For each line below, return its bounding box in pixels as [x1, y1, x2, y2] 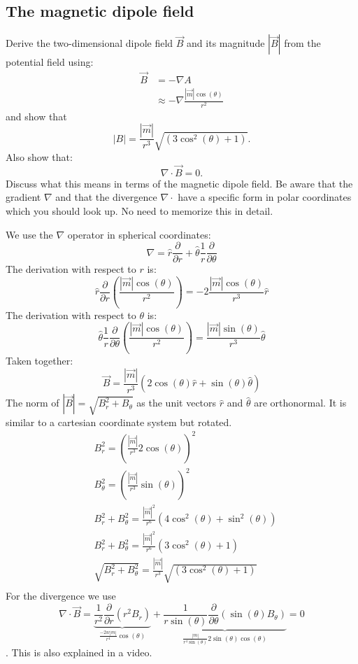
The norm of [6, 395, 59, 410]
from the [284, 36, 321, 50]
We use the [6, 227, 53, 241]
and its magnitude [187, 36, 265, 50]
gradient [6, 190, 41, 204]
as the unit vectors [136, 395, 217, 410]
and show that [6, 108, 67, 123]
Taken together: [6, 353, 73, 368]
